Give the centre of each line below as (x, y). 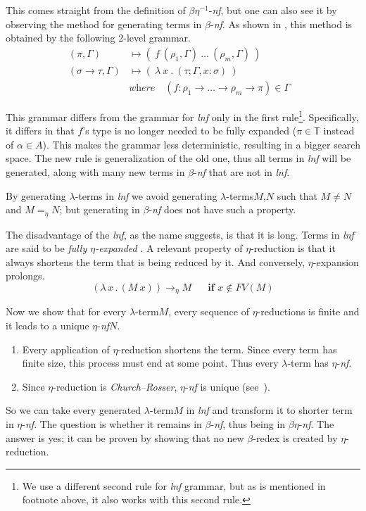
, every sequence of (209, 311)
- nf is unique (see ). (227, 386)
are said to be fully (46, 248)
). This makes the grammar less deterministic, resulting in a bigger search (201, 144)
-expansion (336, 261)
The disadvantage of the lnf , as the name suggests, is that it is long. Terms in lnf (180, 234)
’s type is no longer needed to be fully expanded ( (190, 131)
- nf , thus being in (248, 423)
